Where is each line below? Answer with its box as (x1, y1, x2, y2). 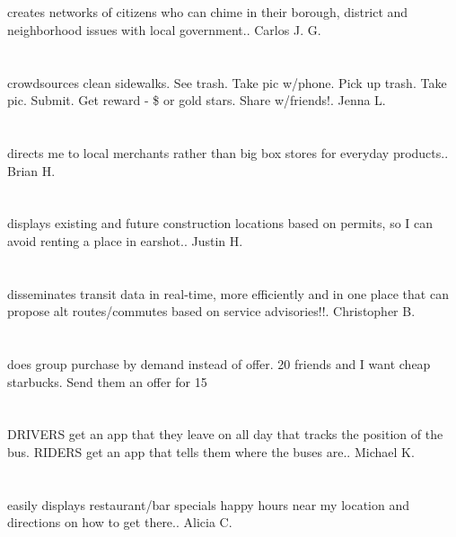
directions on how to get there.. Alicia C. (7, 513, 232, 532)
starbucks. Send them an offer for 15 (7, 372, 207, 391)
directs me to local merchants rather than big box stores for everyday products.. (7, 143, 449, 162)
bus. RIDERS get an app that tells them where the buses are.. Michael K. (7, 443, 415, 462)
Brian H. (7, 161, 56, 180)
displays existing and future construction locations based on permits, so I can (7, 214, 434, 233)
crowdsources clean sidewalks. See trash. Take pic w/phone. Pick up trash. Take (7, 73, 447, 92)
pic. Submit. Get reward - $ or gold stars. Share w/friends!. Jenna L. (7, 91, 386, 110)
